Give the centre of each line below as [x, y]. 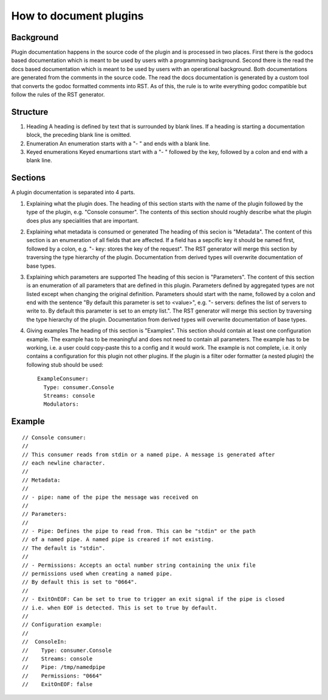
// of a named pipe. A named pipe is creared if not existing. [118, 539]
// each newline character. [64, 463]
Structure [30, 112]
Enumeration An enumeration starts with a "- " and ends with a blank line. [118, 144]
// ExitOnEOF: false [57, 684]
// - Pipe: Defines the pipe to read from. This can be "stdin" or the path [139, 531]
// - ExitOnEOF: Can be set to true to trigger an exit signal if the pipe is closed [153, 599]
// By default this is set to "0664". [80, 582]
